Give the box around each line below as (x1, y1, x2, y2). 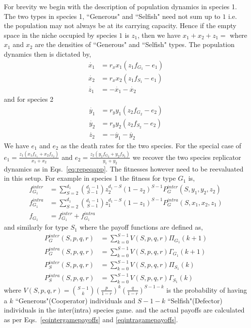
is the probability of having (166, 284, 247, 295)
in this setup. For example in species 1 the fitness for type (4, 173, 176, 183)
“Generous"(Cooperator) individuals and (15, 295, 136, 305)
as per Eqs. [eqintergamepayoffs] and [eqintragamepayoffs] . (4, 314, 178, 324)
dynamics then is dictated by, (4, 48, 91, 59)
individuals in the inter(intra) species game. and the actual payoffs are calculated (4, 305, 245, 315)
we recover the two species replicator (132, 152, 241, 162)
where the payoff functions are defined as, (79, 222, 203, 232)
